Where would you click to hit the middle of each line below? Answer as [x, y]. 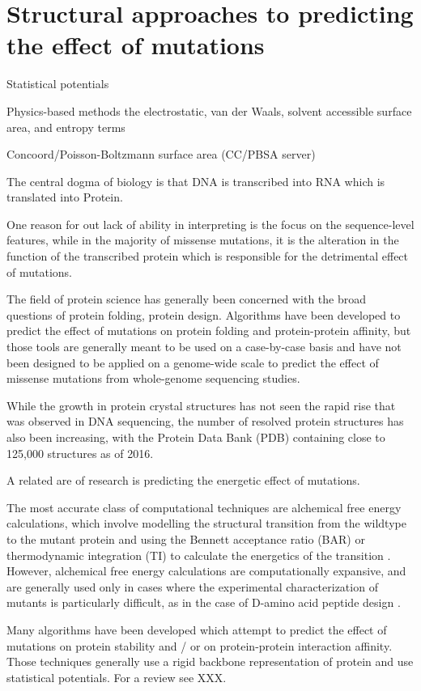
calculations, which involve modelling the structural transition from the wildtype [206, 523]
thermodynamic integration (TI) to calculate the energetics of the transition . [199, 555]
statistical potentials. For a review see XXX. [117, 677]
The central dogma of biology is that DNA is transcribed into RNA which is [196, 181]
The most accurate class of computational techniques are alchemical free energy [204, 507]
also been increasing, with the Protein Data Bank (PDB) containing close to [196, 437]
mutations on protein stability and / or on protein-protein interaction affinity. [200, 645]
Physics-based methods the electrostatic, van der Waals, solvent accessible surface [209, 110]
